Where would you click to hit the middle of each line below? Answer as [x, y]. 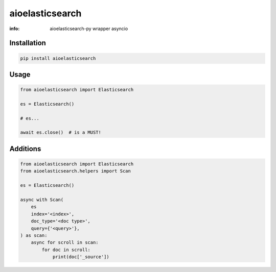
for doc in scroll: [66, 250]
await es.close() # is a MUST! [61, 132]
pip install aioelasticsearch [58, 58]
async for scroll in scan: [65, 243]
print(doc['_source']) [81, 257]
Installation [28, 43]
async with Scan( [42, 200]
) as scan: [34, 235]
